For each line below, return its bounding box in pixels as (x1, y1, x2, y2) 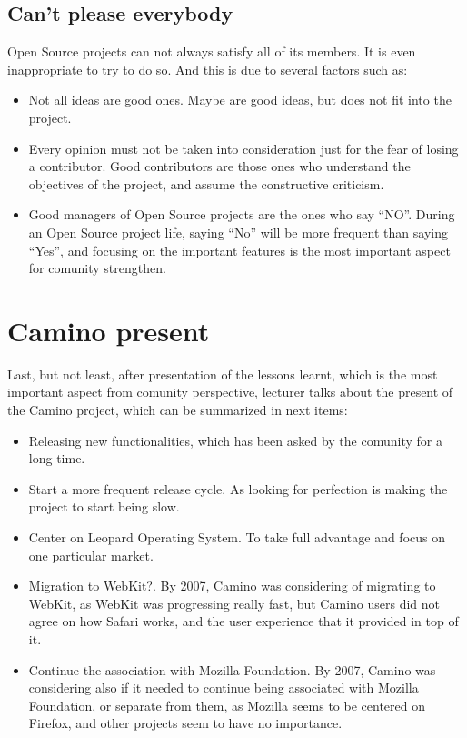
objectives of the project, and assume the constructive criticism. (28, 174, 384, 193)
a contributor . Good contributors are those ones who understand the (28, 157, 411, 176)
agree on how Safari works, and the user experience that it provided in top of (28, 612, 459, 631)
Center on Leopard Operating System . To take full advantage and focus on (28, 528, 446, 547)
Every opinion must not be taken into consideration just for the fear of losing (28, 138, 459, 157)
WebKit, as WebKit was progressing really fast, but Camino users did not (28, 593, 441, 612)
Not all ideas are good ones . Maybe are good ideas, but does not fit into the (28, 90, 452, 109)
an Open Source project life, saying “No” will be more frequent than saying (28, 222, 448, 241)
